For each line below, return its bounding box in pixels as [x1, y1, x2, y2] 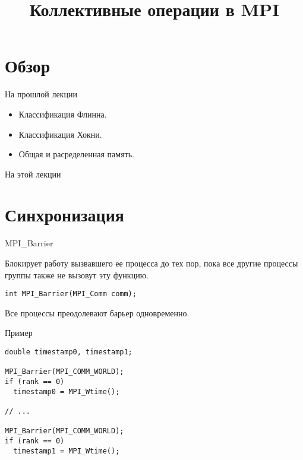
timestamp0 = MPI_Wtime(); [13, 387, 120, 396]
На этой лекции [5, 167, 61, 180]
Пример [5, 326, 33, 339]
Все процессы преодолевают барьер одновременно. [5, 306, 190, 319]
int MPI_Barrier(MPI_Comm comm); [5, 290, 137, 299]
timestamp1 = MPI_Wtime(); [13, 446, 120, 455]
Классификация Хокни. [18, 128, 102, 140]
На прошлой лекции [5, 88, 77, 100]
